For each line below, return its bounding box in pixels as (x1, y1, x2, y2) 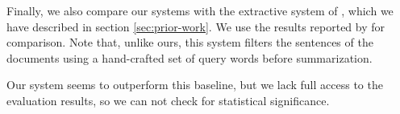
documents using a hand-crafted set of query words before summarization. (6, 49, 373, 66)
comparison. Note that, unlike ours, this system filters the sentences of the (6, 34, 373, 51)
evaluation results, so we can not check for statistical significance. (6, 92, 330, 108)
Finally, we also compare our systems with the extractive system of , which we (6, 2, 394, 18)
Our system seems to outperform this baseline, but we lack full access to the (6, 76, 383, 93)
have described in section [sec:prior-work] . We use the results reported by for (6, 18, 385, 35)
